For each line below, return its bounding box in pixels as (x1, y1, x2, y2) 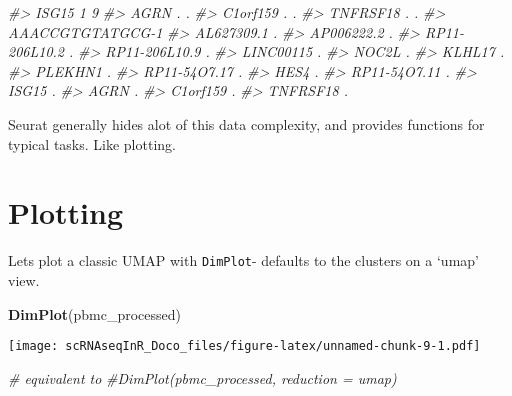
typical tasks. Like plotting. (8, 133, 176, 154)
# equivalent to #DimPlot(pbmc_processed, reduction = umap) (8, 367, 397, 388)
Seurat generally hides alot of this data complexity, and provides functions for (8, 113, 485, 134)
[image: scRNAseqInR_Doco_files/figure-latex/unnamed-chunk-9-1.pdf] (8, 339, 481, 354)
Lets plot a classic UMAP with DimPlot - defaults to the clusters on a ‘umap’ (8, 250, 479, 271)
